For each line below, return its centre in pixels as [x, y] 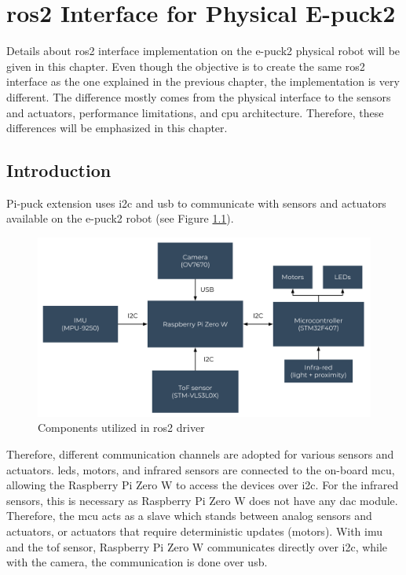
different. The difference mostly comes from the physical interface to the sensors [199, 96]
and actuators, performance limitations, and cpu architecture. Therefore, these [195, 112]
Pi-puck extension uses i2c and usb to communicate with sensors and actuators [196, 203]
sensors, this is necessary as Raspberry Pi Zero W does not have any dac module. [202, 500]
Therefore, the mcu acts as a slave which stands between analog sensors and [189, 516]
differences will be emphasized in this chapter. [117, 128]
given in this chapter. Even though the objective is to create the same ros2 [186, 66]
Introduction [59, 170]
